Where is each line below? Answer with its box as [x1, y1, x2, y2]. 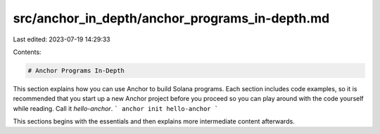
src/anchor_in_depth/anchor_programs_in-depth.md [13, 11, 330, 26]
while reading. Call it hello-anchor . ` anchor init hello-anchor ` [13, 104, 219, 112]
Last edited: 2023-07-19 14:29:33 [13, 35, 110, 43]
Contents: [13, 48, 42, 56]
